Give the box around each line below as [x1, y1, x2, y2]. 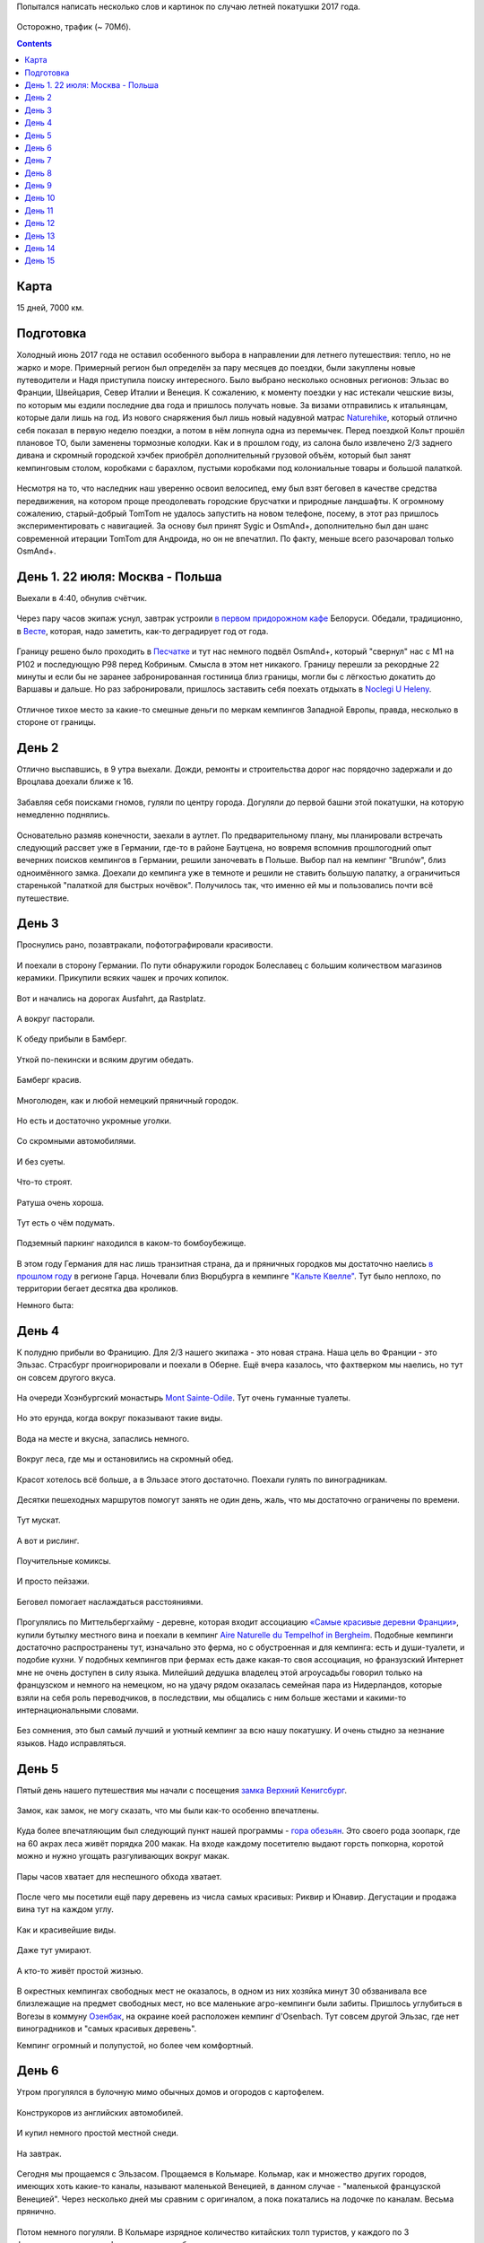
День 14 [24, 243, 56, 254]
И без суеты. [16, 1156, 66, 1166]
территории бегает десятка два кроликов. [16, 1283, 178, 1294]
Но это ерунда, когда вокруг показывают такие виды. [16, 1413, 223, 1424]
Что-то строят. [16, 1176, 73, 1188]
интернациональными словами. [16, 1705, 139, 1715]
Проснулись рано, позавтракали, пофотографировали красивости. [16, 939, 273, 950]
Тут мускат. [16, 1514, 61, 1525]
